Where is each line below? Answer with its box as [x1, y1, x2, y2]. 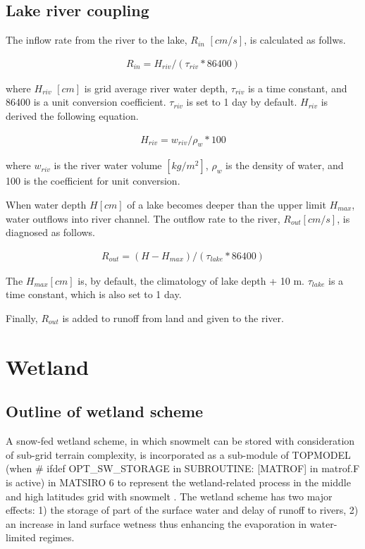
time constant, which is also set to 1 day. [6, 287, 182, 302]
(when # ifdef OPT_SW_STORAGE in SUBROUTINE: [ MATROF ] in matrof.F [6, 461, 360, 476]
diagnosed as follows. [6, 225, 96, 240]
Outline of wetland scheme [6, 400, 204, 422]
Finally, [6, 311, 38, 326]
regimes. [39, 530, 75, 545]
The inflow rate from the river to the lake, [6, 32, 187, 47]
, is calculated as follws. [244, 32, 346, 47]
